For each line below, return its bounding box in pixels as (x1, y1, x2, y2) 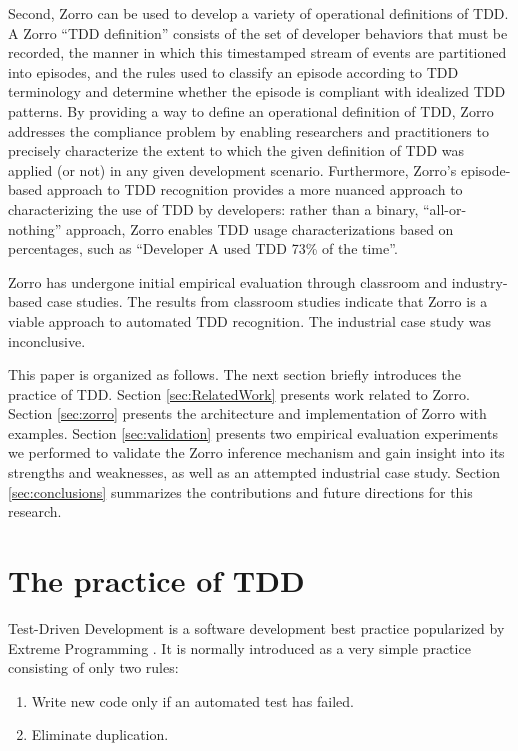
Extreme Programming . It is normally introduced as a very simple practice (8, 637, 471, 658)
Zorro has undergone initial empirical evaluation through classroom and (8, 271, 448, 292)
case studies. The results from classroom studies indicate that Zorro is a (46, 291, 488, 312)
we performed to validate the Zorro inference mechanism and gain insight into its (8, 442, 505, 463)
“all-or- (422, 198, 467, 219)
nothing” (8, 218, 62, 239)
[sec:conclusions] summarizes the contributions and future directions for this (8, 481, 473, 502)
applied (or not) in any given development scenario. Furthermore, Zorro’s (8, 159, 457, 180)
